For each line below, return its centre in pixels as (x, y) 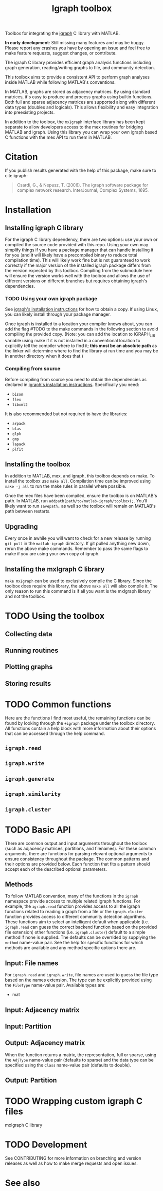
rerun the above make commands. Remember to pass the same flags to (77, 549)
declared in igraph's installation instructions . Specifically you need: (72, 385)
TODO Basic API (38, 830)
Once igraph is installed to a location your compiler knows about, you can (79, 324)
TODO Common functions (58, 704)
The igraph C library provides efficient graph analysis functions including (78, 63)
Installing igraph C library (44, 228)
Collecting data (29, 634)
